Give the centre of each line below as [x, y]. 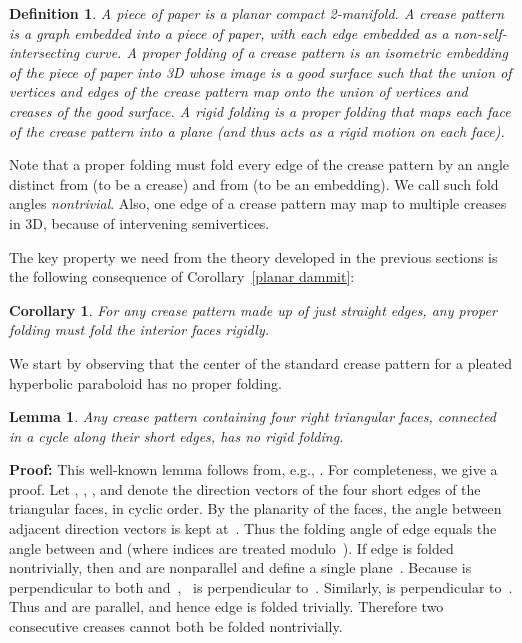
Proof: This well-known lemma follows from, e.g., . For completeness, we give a [253, 469]
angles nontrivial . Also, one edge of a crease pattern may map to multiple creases [258, 203]
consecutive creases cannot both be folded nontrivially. [176, 626]
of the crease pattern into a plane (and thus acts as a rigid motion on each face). [257, 130]
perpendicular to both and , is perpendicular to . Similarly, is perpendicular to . [261, 586]
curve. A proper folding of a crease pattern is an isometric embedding [296, 52]
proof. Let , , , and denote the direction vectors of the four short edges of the [245, 488]
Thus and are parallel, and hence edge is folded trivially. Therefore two [226, 606]
